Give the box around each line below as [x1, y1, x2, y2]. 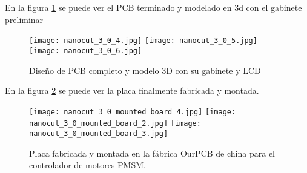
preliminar [5, 13, 44, 25]
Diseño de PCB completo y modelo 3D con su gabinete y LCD [29, 64, 261, 76]
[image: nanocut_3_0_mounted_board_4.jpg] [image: [29, 107, 236, 116]
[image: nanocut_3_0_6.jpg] [29, 46, 142, 55]
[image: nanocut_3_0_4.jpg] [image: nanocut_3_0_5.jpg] [29, 36, 257, 45]
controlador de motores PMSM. [29, 158, 146, 171]
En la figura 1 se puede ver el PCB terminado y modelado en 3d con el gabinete [5, 1, 302, 13]
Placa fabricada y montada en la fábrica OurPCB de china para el [29, 146, 275, 159]
